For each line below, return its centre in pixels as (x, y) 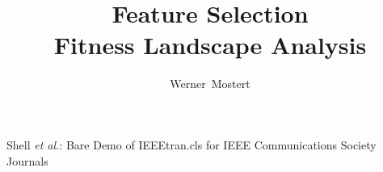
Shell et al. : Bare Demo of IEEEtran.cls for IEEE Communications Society (191, 144)
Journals (27, 160)
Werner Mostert (210, 84)
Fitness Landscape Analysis (210, 45)
